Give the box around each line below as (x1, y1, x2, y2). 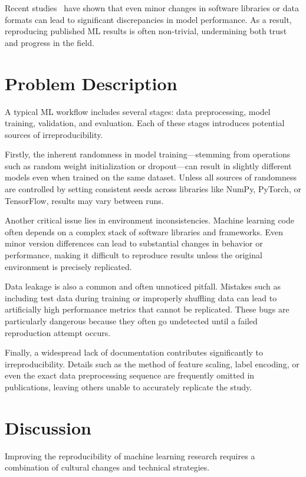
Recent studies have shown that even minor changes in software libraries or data (5, 2, 299, 14)
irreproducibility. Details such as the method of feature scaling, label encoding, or (5, 357, 300, 370)
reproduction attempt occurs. (5, 326, 111, 338)
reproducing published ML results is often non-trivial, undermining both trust (5, 25, 287, 37)
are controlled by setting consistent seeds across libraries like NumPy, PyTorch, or (5, 183, 301, 195)
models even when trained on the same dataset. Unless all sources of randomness (5, 171, 297, 183)
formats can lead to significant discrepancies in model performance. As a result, (5, 13, 292, 25)
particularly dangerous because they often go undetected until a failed (5, 315, 258, 327)
